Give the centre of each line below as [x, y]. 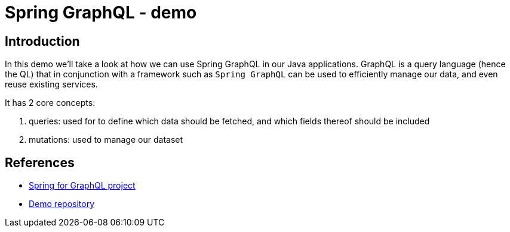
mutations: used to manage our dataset [106, 140]
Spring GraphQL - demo [101, 12]
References [40, 162]
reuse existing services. [51, 84]
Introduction [42, 41]
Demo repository [62, 204]
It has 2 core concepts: [50, 103]
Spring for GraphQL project [82, 186]
